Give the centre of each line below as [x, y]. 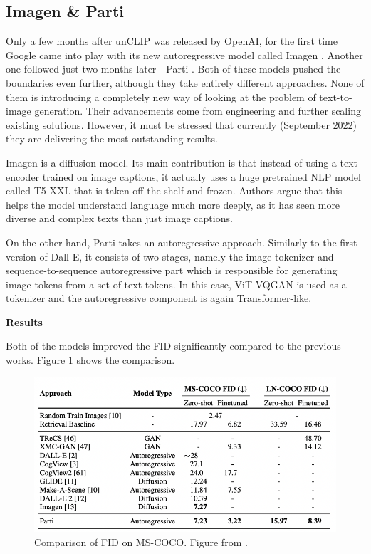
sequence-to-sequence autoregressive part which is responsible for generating [172, 270]
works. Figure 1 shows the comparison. [90, 360]
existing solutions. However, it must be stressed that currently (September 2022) [182, 124]
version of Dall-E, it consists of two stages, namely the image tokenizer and [170, 256]
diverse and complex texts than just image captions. [119, 218]
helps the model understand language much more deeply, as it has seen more [173, 204]
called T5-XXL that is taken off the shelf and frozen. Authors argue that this [174, 190]
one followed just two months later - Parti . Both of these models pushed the [173, 69]
